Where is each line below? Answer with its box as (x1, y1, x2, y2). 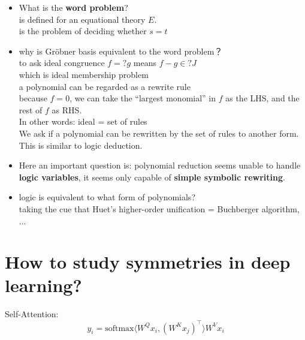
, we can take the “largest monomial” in (70, 92, 216, 104)
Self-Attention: (5, 308, 59, 320)
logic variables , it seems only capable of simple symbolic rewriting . (19, 170, 285, 183)
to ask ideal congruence (19, 56, 105, 69)
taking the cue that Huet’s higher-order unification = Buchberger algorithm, (19, 202, 300, 215)
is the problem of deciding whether (19, 25, 147, 37)
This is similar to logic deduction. (19, 139, 143, 151)
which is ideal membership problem (19, 68, 149, 80)
